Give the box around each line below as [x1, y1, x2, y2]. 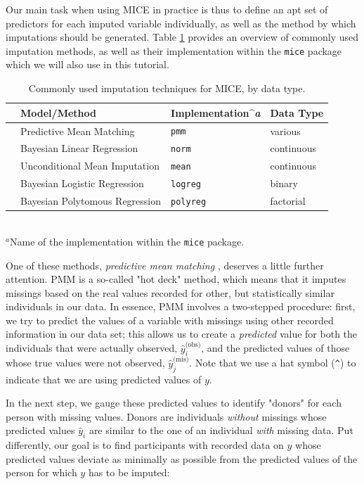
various [270, 123, 301, 138]
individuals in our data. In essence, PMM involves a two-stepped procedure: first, [6, 299, 356, 314]
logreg [171, 179, 201, 190]
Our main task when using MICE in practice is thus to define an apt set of [6, 2, 328, 16]
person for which [6, 465, 77, 480]
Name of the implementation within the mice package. [9, 234, 245, 248]
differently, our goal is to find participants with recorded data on [6, 438, 284, 452]
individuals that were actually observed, [6, 340, 178, 355]
